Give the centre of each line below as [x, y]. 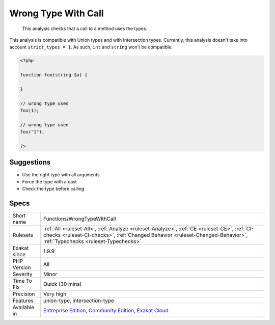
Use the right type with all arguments [61, 174]
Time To [22, 281]
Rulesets [23, 235]
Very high [55, 294]
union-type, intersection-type [79, 301]
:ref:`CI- [244, 229]
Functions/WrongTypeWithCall [80, 219]
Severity [22, 274]
